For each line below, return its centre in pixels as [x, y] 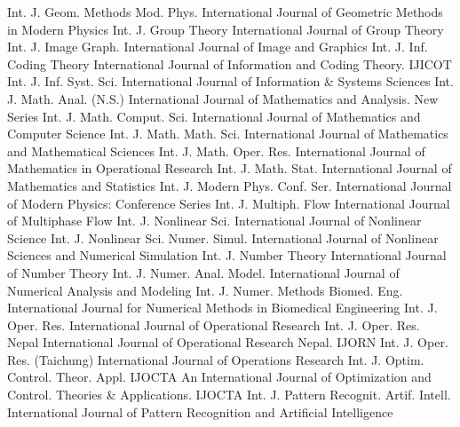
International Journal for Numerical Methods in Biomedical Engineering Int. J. [222, 308]
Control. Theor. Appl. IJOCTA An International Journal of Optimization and [219, 377]
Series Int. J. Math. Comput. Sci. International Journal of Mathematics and [214, 116]
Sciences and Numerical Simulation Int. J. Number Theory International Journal [227, 255]
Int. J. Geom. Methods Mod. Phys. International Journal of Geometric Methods [225, 12]
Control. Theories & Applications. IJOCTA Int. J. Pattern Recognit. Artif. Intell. [229, 395]
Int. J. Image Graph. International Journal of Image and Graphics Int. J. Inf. [218, 47]
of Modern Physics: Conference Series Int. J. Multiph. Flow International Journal [229, 203]
